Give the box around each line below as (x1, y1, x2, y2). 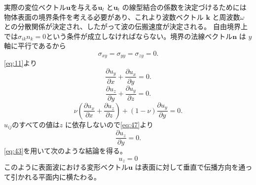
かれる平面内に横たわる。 (17, 172, 101, 182)
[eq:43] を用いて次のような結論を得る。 (4, 146, 127, 156)
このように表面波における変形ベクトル (4, 162, 128, 172)
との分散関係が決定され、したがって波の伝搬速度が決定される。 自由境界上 (4, 21, 248, 32)
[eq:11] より (4, 58, 37, 68)
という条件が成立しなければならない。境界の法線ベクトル (46, 31, 233, 41)
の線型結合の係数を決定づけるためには (122, 2, 247, 12)
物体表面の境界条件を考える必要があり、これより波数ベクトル (4, 11, 204, 22)
